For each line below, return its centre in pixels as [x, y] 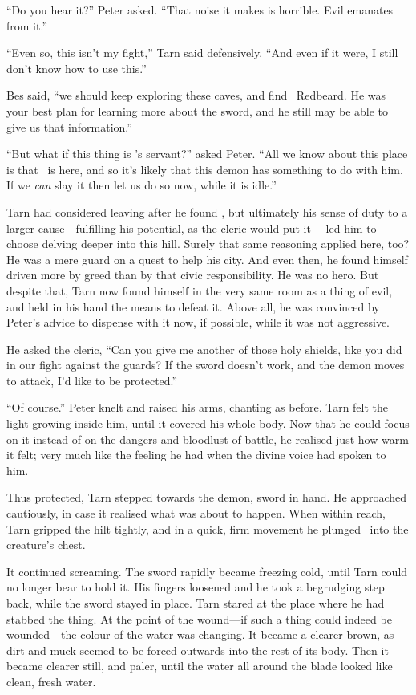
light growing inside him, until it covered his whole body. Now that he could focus [208, 423]
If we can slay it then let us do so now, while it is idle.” [141, 185]
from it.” [27, 25]
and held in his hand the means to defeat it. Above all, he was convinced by [193, 306]
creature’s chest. [46, 545]
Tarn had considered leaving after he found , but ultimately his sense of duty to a [207, 211]
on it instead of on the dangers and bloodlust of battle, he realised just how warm [208, 439]
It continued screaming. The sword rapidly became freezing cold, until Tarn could [207, 571]
